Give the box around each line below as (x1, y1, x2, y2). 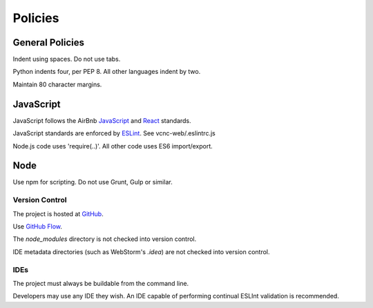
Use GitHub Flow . (12, 222, 62, 231)
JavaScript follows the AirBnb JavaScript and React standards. (12, 116, 191, 124)
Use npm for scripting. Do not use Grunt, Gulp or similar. (12, 178, 173, 186)
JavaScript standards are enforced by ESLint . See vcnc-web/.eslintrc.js (12, 129, 216, 137)
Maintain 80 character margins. (12, 80, 102, 88)
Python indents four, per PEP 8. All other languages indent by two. (12, 68, 201, 76)
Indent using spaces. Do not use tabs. (12, 55, 121, 64)
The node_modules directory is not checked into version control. (12, 235, 197, 243)
